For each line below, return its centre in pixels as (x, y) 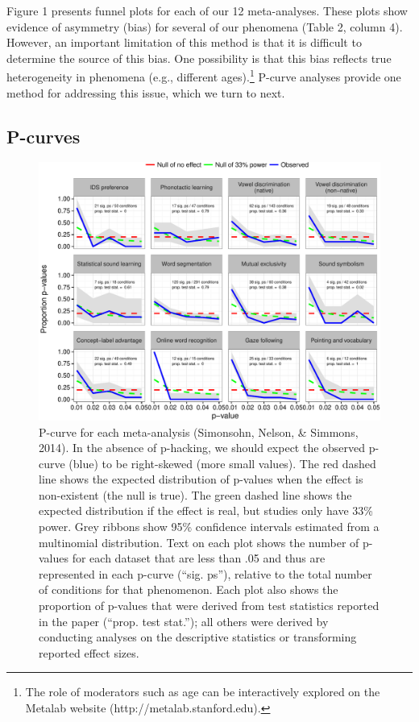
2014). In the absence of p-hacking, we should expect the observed (202, 448)
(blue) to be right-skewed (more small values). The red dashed (222, 463)
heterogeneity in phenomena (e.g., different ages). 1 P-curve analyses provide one (204, 76)
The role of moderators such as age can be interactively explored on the (203, 692)
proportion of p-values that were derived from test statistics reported (209, 606)
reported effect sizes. (89, 652)
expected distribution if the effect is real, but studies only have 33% (206, 510)
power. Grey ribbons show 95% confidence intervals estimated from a (209, 527)
